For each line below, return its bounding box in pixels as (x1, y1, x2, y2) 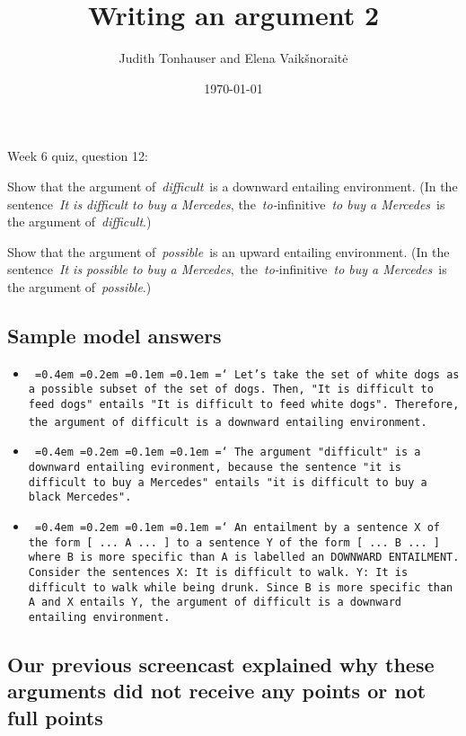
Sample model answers (7, 321, 222, 349)
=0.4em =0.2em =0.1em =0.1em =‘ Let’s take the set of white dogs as (34, 368, 460, 381)
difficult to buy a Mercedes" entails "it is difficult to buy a (28, 475, 427, 489)
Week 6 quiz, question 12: (7, 146, 148, 165)
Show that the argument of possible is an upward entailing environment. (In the (7, 242, 450, 261)
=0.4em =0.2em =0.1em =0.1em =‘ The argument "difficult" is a (34, 446, 421, 459)
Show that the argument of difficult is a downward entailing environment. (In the (7, 176, 458, 195)
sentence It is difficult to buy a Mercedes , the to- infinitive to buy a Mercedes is (7, 194, 445, 213)
